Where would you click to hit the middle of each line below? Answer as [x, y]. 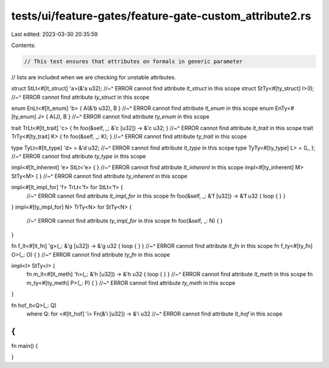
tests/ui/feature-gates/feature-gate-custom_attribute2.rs [161, 16]
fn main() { [25, 345]
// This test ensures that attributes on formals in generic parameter [133, 61]
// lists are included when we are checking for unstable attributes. [94, 77]
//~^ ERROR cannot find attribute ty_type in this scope [79, 156]
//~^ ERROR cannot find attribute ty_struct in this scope [80, 97]
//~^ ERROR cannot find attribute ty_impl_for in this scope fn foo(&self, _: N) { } [125, 221]
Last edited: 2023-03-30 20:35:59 [55, 34]
